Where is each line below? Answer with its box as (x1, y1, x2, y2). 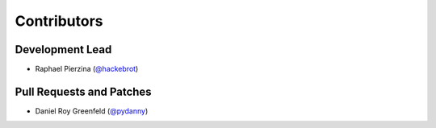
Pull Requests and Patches (15, 85, 153, 98)
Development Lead (15, 43, 112, 56)
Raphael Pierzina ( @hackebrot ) (35, 64, 139, 74)
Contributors (15, 12, 104, 30)
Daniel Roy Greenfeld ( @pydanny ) (35, 105, 149, 116)
